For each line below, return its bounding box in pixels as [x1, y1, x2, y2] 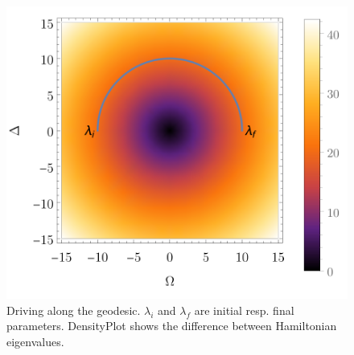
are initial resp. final [194, 301, 294, 318]
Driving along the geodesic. [6, 301, 141, 318]
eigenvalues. [6, 333, 64, 349]
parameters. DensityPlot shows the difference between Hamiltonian [6, 317, 337, 334]
